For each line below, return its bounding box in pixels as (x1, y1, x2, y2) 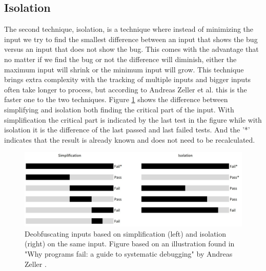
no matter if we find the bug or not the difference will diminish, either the (4, 53, 237, 64)
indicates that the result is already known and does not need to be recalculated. (4, 134, 255, 145)
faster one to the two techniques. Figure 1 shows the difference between (4, 94, 228, 105)
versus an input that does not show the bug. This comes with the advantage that (4, 44, 259, 54)
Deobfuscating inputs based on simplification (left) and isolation (25, 228, 227, 239)
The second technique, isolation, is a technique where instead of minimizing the (4, 24, 254, 34)
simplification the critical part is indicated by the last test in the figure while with (4, 114, 262, 125)
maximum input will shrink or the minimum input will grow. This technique (4, 64, 244, 74)
